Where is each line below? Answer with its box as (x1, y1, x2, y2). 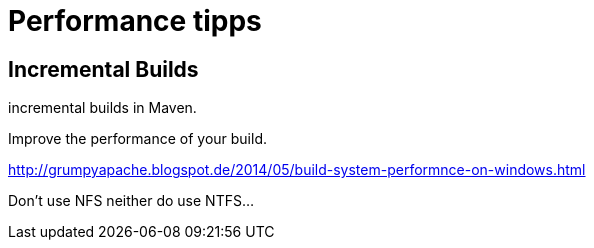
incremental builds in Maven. (8, 99, 197, 117)
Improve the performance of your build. (8, 130, 268, 148)
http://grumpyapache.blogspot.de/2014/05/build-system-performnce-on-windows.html (8, 161, 586, 179)
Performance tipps (8, 4, 262, 38)
